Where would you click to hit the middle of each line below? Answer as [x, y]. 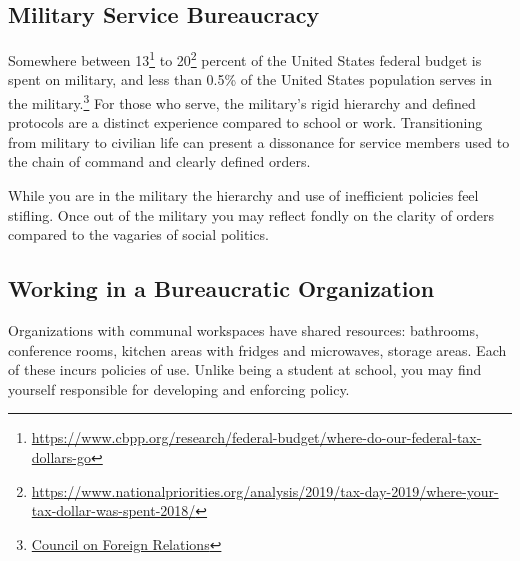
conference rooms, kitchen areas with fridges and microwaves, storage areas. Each [257, 349]
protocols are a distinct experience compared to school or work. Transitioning [245, 122]
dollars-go [61, 457]
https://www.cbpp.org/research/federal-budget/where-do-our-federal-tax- [256, 437]
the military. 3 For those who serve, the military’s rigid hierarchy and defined [242, 101]
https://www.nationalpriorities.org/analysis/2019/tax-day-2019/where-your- [265, 490]
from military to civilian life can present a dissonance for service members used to [259, 141]
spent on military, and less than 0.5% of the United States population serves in [250, 79]
